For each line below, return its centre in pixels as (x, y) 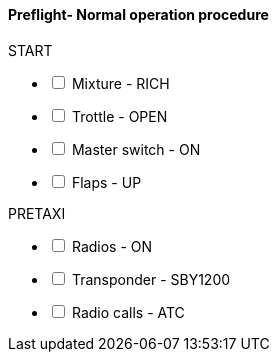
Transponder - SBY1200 (151, 279)
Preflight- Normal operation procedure (138, 14)
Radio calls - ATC (128, 312)
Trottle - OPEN (119, 116)
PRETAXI (37, 213)
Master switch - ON (136, 149)
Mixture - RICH (120, 83)
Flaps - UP (106, 182)
